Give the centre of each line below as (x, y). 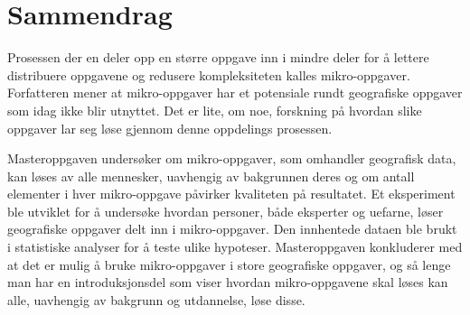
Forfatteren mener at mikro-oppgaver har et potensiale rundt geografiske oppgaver (235, 93)
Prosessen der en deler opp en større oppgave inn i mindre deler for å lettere (218, 57)
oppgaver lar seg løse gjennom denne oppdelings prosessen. (170, 128)
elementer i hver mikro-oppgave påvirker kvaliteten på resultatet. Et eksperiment (231, 194)
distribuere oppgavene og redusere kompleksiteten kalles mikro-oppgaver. (209, 74)
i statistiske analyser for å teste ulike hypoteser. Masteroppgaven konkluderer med (235, 247)
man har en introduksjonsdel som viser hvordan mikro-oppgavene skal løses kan (228, 282)
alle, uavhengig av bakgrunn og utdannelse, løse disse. (156, 299)
